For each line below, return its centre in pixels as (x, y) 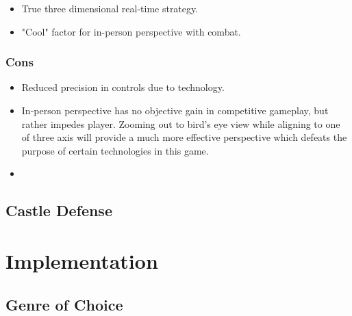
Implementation (82, 260)
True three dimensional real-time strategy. (110, 8)
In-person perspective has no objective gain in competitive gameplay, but (175, 110)
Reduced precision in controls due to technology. (123, 87)
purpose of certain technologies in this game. (115, 150)
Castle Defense (59, 210)
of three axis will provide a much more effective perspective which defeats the (184, 137)
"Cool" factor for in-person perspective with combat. (131, 31)
